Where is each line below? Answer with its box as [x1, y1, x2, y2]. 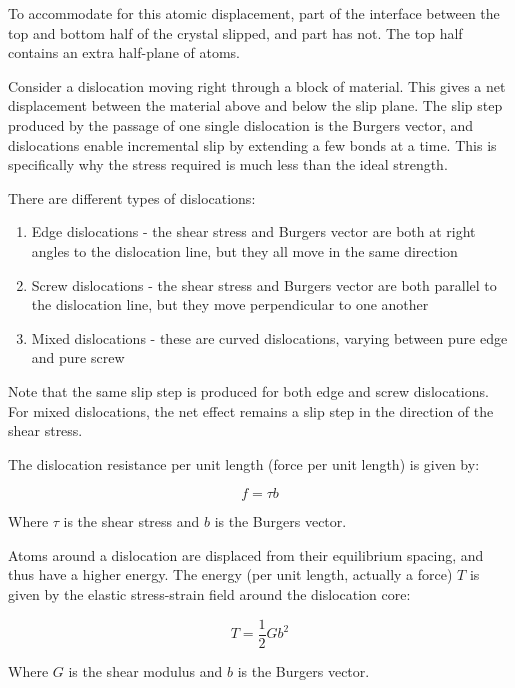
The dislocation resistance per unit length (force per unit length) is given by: [8, 453, 480, 474]
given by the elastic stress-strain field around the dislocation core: [8, 584, 411, 605]
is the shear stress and [63, 511, 200, 532]
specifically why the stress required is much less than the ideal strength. [8, 154, 448, 175]
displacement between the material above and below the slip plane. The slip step [8, 95, 503, 116]
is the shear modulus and [68, 660, 223, 681]
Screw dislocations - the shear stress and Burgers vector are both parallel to [31, 274, 497, 295]
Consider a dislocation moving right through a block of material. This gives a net [8, 75, 506, 96]
